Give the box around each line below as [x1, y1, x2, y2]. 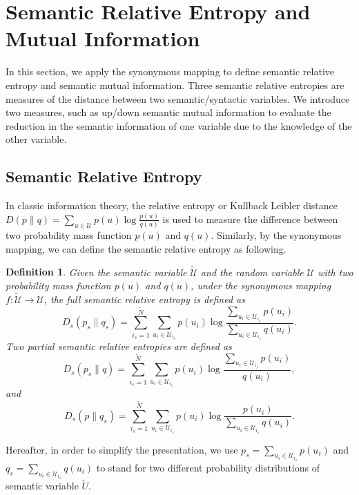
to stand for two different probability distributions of [96, 460, 320, 474]
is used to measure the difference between [162, 211, 338, 226]
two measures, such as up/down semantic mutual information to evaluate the [6, 105, 331, 119]
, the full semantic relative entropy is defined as [43, 292, 245, 307]
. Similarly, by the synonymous [211, 228, 342, 242]
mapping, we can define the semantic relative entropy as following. [6, 241, 287, 255]
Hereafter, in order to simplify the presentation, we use [6, 442, 238, 456]
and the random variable [200, 264, 304, 279]
